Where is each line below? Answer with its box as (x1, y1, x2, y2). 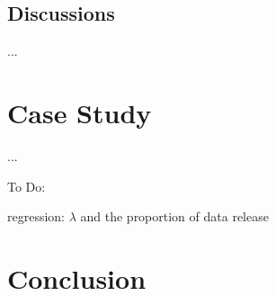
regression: (7, 207, 66, 226)
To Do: (7, 176, 46, 195)
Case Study (7, 94, 152, 130)
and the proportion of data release (80, 207, 269, 226)
